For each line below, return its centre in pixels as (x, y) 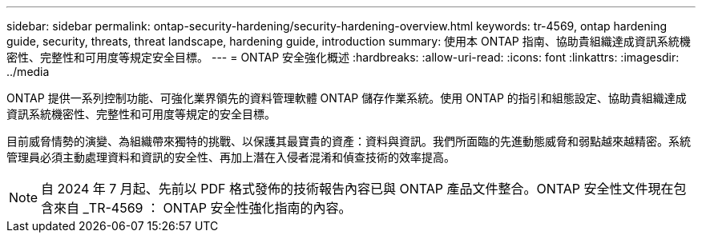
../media (28, 72)
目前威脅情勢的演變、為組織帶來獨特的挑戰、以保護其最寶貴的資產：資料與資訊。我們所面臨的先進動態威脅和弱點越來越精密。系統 (349, 141)
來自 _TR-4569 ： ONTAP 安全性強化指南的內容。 (203, 208)
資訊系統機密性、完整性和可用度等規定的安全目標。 (141, 114)
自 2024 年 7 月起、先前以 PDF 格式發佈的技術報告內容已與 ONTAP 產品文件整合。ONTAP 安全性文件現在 (357, 189)
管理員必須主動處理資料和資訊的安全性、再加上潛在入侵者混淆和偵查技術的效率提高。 (231, 157)
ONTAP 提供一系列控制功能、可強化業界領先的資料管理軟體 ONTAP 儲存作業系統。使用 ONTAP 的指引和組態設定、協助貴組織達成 (347, 98)
